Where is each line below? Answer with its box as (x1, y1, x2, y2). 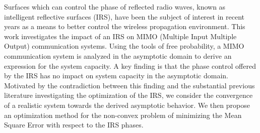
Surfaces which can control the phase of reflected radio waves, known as (4, 2, 226, 12)
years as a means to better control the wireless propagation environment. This (4, 21, 245, 32)
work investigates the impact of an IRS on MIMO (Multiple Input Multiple (4, 31, 237, 41)
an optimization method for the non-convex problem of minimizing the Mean (4, 109, 242, 120)
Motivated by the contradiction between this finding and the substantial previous (4, 80, 255, 90)
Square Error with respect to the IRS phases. (4, 119, 144, 130)
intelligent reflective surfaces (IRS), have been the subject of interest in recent (4, 11, 245, 22)
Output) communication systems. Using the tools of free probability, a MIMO (4, 41, 244, 51)
